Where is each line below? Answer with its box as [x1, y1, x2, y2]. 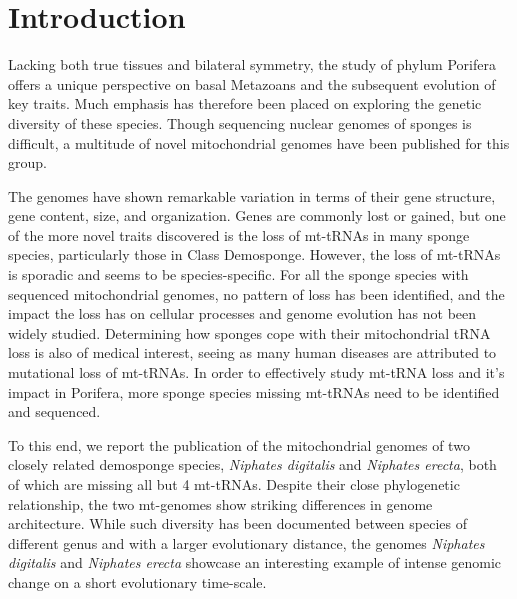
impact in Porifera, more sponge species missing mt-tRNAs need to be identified [8, 381, 500, 402]
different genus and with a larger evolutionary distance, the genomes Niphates [8, 532, 485, 553]
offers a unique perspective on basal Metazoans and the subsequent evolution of [8, 73, 496, 94]
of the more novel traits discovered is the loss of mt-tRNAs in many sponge [8, 224, 470, 245]
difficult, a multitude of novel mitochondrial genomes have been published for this [8, 132, 510, 153]
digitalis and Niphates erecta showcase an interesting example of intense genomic [8, 552, 502, 573]
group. [8, 152, 47, 173]
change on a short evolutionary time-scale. [8, 571, 267, 592]
